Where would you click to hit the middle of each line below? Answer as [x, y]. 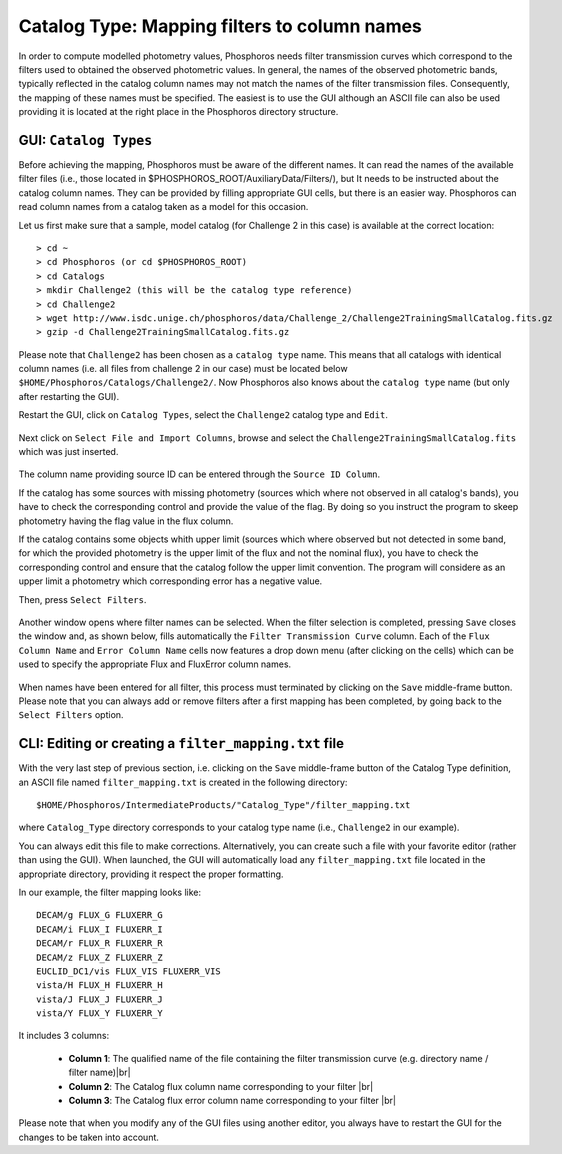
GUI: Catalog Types [85, 140]
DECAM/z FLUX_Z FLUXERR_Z [100, 957]
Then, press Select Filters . [82, 599]
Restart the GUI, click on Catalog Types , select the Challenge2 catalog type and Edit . [203, 415]
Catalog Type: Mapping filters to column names [220, 26]
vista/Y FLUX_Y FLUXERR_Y [100, 1013]
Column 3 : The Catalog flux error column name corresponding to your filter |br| [232, 1101]
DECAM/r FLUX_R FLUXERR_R [100, 943]
